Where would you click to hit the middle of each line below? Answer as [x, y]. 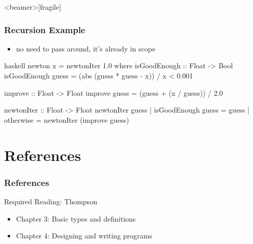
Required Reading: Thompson [51, 201]
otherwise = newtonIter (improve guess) [67, 119]
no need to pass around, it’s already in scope [86, 48]
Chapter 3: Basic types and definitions [76, 218]
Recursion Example [45, 29]
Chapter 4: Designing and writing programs [84, 236]
